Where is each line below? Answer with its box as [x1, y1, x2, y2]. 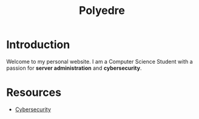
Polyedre [78, 4, 126, 18]
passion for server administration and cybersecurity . [6, 64, 142, 72]
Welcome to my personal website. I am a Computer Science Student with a [6, 58, 193, 65]
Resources [6, 86, 62, 100]
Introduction [6, 38, 70, 52]
